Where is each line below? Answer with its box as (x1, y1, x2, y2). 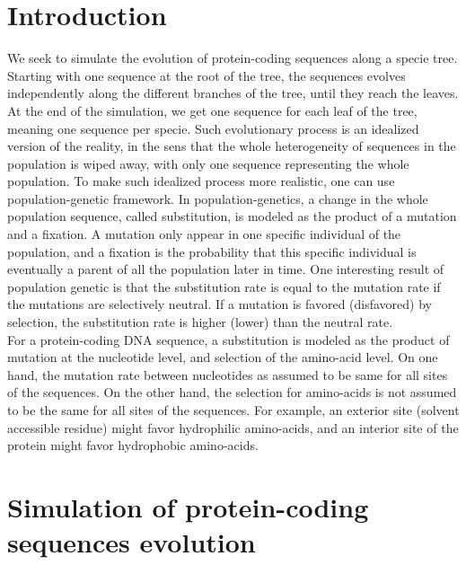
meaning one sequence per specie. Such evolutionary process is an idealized (7, 119, 419, 137)
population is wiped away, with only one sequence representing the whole (7, 154, 409, 172)
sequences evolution (7, 524, 256, 561)
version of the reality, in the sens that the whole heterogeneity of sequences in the (7, 137, 456, 155)
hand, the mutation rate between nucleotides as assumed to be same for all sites (7, 365, 448, 384)
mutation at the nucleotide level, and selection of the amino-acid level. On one (7, 348, 438, 366)
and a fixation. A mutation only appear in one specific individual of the (7, 225, 401, 243)
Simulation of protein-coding (7, 488, 369, 525)
